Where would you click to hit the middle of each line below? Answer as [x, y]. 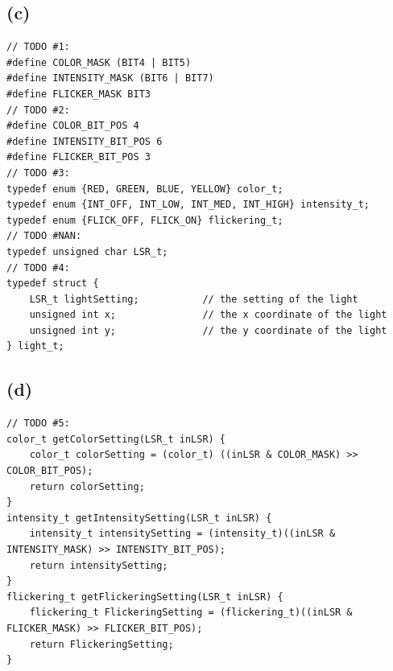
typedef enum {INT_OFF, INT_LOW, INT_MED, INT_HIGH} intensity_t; [188, 205]
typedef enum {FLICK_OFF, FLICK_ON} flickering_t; [145, 220]
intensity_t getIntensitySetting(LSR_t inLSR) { [139, 518]
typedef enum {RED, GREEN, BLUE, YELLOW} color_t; [145, 189]
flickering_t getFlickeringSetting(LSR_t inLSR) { [145, 597]
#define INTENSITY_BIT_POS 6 [85, 141]
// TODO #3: [38, 173]
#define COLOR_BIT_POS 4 [73, 126]
